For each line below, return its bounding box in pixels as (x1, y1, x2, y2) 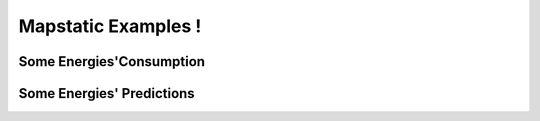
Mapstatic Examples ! (18, 15, 202, 37)
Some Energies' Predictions (18, 85, 195, 102)
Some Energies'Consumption (18, 53, 205, 70)
